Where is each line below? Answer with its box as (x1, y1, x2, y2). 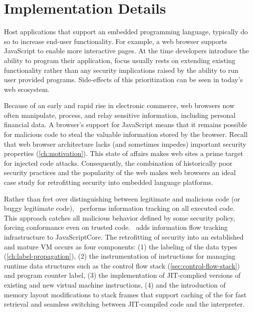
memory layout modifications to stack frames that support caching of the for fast (4, 289, 247, 299)
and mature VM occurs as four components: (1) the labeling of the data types (4, 241, 237, 251)
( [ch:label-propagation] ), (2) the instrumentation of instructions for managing (4, 251, 235, 261)
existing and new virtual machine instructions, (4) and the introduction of (4, 279, 226, 290)
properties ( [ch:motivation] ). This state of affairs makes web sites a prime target (4, 148, 243, 158)
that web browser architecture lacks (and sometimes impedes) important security (4, 138, 247, 149)
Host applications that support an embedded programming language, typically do (4, 26, 248, 37)
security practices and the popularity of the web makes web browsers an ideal (4, 167, 236, 178)
